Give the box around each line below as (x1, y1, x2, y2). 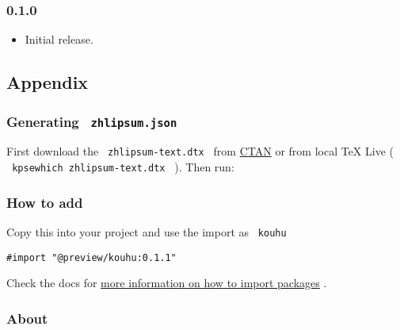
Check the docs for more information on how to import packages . (6, 274, 327, 291)
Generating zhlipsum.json (6, 111, 177, 131)
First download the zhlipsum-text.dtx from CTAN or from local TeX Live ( (6, 143, 394, 159)
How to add (6, 192, 83, 212)
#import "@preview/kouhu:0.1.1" (6, 251, 177, 263)
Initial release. (25, 31, 93, 48)
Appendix (6, 70, 89, 94)
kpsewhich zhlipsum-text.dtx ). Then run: (12, 159, 234, 175)
